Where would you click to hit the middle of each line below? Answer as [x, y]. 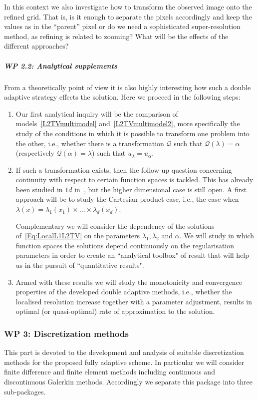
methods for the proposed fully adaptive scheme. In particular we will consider [124, 362]
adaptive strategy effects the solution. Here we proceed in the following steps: [122, 97]
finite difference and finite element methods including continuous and [110, 372]
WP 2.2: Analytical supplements [61, 65]
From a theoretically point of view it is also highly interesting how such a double [128, 87]
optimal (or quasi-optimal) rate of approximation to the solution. [115, 311]
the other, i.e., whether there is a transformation [90, 143]
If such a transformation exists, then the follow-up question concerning [124, 169]
